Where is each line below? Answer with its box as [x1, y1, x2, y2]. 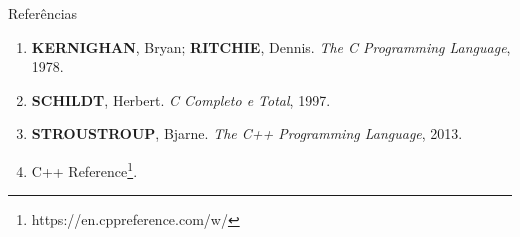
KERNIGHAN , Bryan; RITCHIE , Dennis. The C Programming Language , [31, 36, 511, 57]
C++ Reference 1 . [31, 157, 138, 181]
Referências [8, 3, 78, 23]
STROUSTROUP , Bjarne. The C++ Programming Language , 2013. [31, 123, 463, 144]
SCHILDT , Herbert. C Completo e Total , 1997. [31, 89, 331, 110]
